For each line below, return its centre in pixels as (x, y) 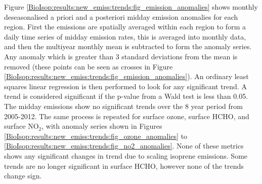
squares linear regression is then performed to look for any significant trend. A (125, 86)
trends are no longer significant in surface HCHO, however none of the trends (124, 165)
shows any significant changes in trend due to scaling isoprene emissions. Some (126, 155)
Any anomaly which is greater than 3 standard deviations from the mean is (121, 56)
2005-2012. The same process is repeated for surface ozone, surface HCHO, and (127, 116)
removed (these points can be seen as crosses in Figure (89, 66)
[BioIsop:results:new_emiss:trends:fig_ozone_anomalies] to (96, 136)
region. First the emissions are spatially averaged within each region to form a (125, 27)
